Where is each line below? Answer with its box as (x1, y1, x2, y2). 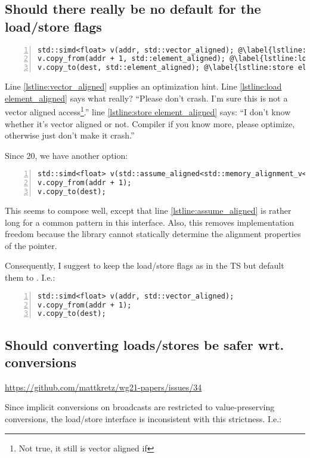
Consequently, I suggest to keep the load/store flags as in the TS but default (5, 259, 284, 272)
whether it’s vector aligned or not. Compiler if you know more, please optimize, (5, 117, 295, 130)
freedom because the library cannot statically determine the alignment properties (5, 228, 301, 240)
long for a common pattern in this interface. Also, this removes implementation (5, 216, 294, 228)
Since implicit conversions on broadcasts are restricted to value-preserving (5, 401, 275, 413)
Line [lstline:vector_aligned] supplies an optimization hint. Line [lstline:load (5, 80, 282, 93)
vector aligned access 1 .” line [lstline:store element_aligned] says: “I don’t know (5, 104, 291, 118)
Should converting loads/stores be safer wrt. (5, 335, 284, 354)
